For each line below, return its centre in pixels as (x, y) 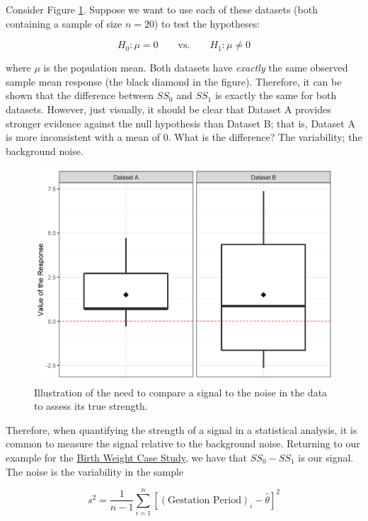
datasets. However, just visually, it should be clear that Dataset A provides (168, 109)
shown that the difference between (80, 95)
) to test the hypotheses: (207, 23)
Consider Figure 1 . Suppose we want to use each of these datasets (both (162, 9)
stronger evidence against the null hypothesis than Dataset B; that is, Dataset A (180, 123)
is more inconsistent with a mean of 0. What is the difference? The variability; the (184, 137)
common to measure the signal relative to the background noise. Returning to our (183, 443)
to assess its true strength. (91, 406)
